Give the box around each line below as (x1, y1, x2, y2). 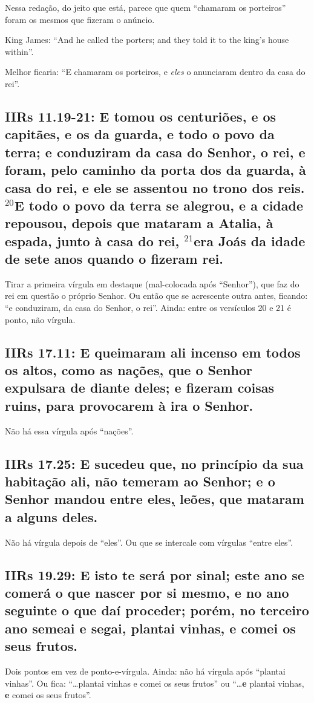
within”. (5, 45, 34, 57)
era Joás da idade (194, 231, 306, 250)
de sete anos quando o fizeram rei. (5, 249, 223, 268)
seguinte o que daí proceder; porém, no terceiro (5, 601, 309, 620)
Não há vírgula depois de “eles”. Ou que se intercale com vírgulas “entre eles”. (5, 535, 293, 548)
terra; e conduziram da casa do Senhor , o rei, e (5, 142, 306, 161)
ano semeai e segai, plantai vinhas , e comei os (5, 618, 296, 637)
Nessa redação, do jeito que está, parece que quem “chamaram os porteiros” (5, 1, 286, 13)
